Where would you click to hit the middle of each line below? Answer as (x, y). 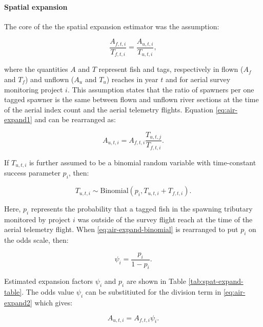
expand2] (18, 303)
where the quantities (36, 69)
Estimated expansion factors (49, 281)
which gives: (54, 303)
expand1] (18, 119)
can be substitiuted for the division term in (153, 292)
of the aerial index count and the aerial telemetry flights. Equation (109, 109)
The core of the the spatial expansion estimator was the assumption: (112, 26)
